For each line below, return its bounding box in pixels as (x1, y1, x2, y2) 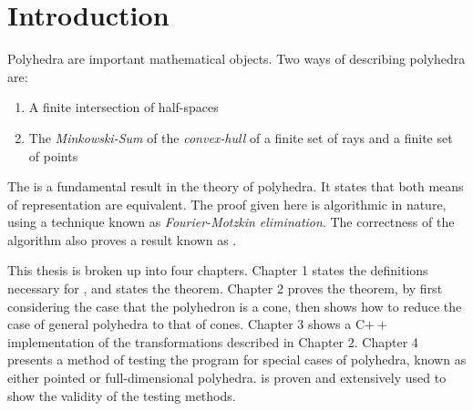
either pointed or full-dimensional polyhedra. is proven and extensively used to (7, 368, 447, 387)
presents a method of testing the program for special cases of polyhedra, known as (7, 350, 467, 369)
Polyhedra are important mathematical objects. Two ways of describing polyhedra (7, 49, 466, 68)
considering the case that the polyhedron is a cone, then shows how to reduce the (7, 296, 462, 315)
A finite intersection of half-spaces (28, 98, 219, 117)
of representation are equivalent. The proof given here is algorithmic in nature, (7, 194, 447, 213)
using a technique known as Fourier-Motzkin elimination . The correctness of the (7, 212, 455, 231)
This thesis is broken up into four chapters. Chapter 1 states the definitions (7, 261, 428, 280)
